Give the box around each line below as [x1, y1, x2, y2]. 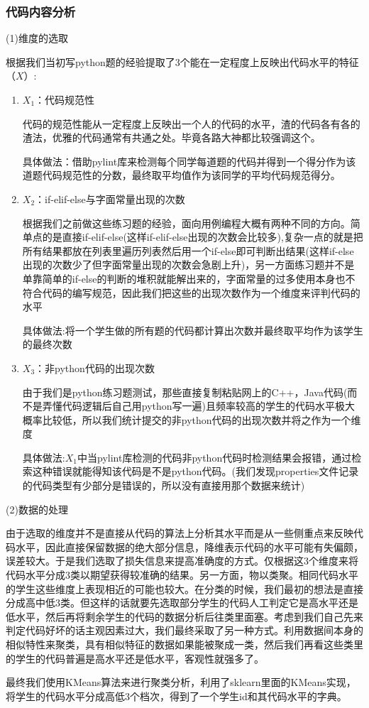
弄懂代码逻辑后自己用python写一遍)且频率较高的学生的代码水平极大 [42, 398, 356, 413]
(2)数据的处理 [6, 501, 68, 516]
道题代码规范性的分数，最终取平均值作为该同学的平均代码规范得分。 [22, 168, 341, 183]
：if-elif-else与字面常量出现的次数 [35, 191, 185, 206]
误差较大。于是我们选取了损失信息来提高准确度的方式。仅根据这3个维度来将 [6, 553, 358, 568]
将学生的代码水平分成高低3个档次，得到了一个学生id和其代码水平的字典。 [6, 688, 347, 703]
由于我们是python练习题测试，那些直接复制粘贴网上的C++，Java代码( [22, 384, 348, 399]
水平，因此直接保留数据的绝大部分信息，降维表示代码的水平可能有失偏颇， [15, 539, 363, 554]
